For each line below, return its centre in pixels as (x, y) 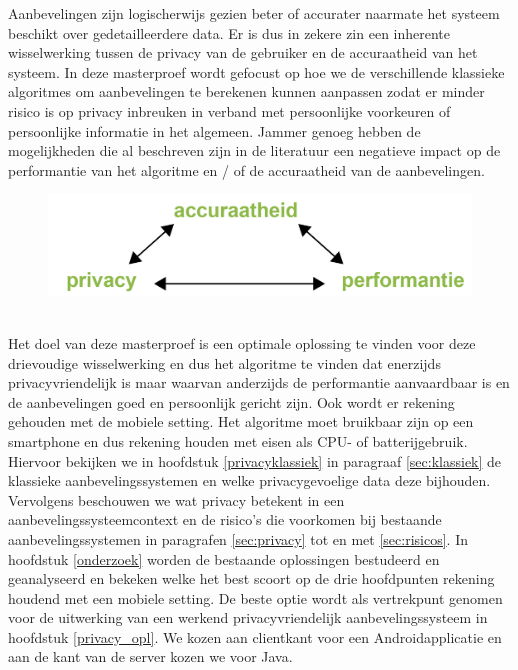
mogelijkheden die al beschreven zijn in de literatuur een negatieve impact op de (254, 150)
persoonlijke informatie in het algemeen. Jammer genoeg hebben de (214, 130)
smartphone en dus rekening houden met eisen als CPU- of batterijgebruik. (238, 440)
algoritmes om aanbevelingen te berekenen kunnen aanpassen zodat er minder (246, 91)
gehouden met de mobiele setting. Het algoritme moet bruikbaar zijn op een (241, 421)
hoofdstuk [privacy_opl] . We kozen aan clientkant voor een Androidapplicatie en (255, 636)
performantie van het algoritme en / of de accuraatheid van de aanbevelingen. (246, 169)
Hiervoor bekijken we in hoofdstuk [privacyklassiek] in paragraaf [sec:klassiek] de (255, 460)
